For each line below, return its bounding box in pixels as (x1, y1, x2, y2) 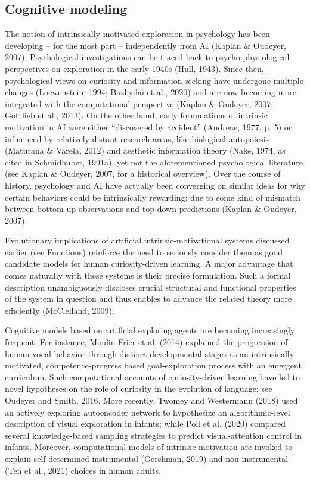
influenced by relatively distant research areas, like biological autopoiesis (5, 132, 269, 145)
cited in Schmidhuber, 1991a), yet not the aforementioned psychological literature (5, 155, 303, 168)
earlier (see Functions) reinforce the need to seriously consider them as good (5, 245, 283, 258)
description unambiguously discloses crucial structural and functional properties (5, 280, 296, 293)
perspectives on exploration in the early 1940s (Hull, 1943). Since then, (5, 62, 264, 74)
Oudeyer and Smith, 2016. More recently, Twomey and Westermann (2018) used (5, 394, 298, 407)
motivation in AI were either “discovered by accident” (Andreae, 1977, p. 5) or (5, 120, 292, 133)
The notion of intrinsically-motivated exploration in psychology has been (5, 27, 270, 40)
